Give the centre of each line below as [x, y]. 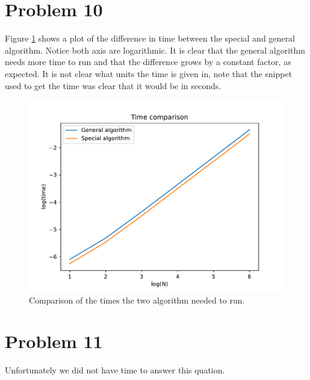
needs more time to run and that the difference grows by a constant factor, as [148, 62]
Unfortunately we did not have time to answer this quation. [115, 370]
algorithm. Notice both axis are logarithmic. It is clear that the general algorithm [155, 50]
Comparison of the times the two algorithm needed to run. [137, 300]
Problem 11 [54, 341]
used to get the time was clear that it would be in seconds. [113, 85]
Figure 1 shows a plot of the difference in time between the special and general [150, 38]
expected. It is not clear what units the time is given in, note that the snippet [149, 73]
